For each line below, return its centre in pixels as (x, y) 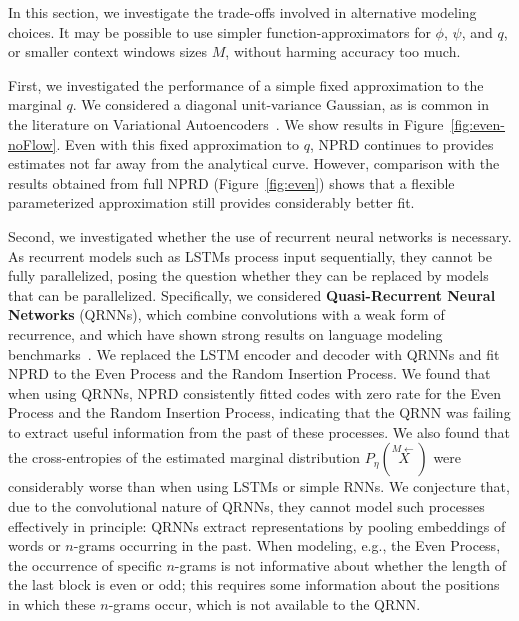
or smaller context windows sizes (108, 51)
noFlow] (32, 143)
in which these (52, 604)
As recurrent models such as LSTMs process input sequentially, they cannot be (250, 255)
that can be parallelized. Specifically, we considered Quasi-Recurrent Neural (252, 294)
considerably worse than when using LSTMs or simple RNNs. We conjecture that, (259, 486)
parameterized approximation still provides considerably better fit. (211, 202)
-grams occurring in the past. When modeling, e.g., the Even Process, (287, 545)
